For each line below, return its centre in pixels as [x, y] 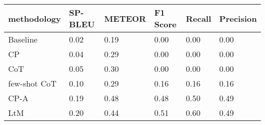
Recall [198, 18]
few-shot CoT [32, 83]
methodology [35, 18]
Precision [238, 18]
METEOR [125, 18]
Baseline [23, 39]
